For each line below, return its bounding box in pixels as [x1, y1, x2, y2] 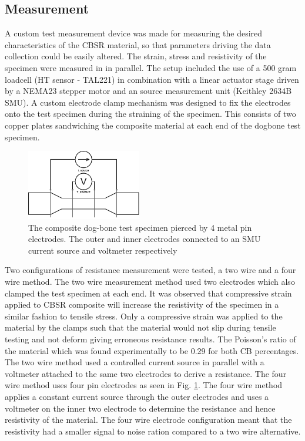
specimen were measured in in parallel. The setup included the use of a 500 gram [5, 61, 297, 73]
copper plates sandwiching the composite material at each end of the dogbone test [5, 119, 301, 131]
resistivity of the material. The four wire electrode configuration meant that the [5, 413, 292, 426]
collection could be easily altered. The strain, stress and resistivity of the [5, 50, 267, 62]
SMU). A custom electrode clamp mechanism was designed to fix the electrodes [5, 96, 291, 108]
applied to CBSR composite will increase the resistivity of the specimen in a [5, 298, 279, 311]
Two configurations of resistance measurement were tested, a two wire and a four [5, 264, 296, 276]
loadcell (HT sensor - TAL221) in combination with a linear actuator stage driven [5, 73, 299, 85]
